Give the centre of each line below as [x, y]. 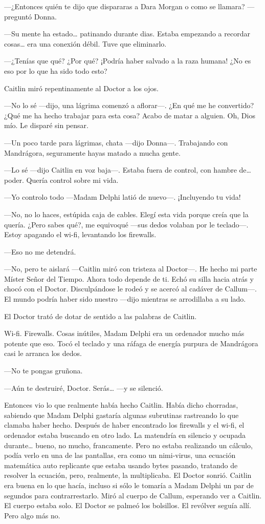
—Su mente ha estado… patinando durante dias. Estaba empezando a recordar [127, 34]
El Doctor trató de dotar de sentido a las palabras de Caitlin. [101, 316]
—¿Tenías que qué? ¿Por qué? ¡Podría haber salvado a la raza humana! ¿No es [128, 61]
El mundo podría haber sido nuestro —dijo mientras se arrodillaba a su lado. [125, 299]
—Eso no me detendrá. [40, 251]
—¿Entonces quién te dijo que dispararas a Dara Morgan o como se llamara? [125, 6]
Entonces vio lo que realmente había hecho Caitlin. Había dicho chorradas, [121, 405]
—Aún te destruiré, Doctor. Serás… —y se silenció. [84, 387]
